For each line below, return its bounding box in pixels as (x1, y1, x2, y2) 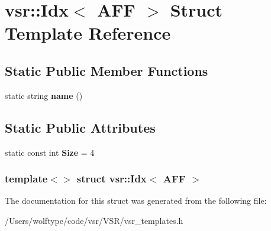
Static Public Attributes (5, 118, 156, 136)
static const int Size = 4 (5, 146, 95, 158)
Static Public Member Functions (5, 61, 208, 79)
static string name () (5, 89, 83, 101)
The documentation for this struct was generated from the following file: (5, 194, 267, 207)
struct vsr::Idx (76, 171, 147, 186)
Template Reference (5, 21, 171, 45)
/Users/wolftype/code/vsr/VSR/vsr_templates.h (5, 214, 183, 226)
